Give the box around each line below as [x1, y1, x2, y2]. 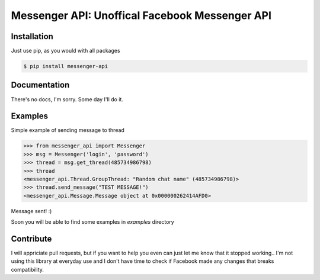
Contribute [11, 234, 52, 244]
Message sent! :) [11, 207, 52, 214]
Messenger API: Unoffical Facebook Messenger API [11, 9, 272, 22]
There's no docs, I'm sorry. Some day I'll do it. [11, 95, 124, 103]
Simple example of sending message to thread [11, 127, 124, 134]
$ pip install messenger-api [23, 63, 108, 70]
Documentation [11, 80, 70, 90]
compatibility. [11, 266, 44, 273]
